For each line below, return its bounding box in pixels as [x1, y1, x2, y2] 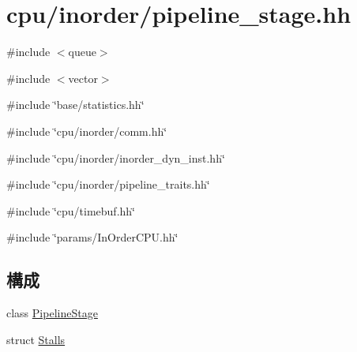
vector [68, 69, 98, 86]
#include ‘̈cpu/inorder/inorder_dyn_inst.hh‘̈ [6, 149, 225, 166]
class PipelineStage [6, 305, 98, 321]
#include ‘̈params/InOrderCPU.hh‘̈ [6, 229, 178, 245]
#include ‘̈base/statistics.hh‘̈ [6, 96, 145, 113]
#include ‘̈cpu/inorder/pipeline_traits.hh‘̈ [6, 176, 210, 193]
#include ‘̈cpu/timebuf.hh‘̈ [6, 202, 135, 219]
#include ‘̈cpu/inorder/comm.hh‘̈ [6, 122, 167, 139]
